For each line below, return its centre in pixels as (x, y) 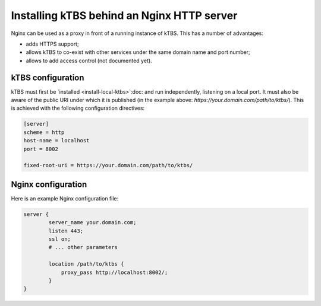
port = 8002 (41, 149)
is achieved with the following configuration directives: (78, 108)
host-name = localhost (56, 141)
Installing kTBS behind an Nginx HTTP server (124, 15)
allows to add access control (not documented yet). (89, 60)
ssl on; (60, 239)
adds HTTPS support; (53, 44)
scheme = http (44, 132)
